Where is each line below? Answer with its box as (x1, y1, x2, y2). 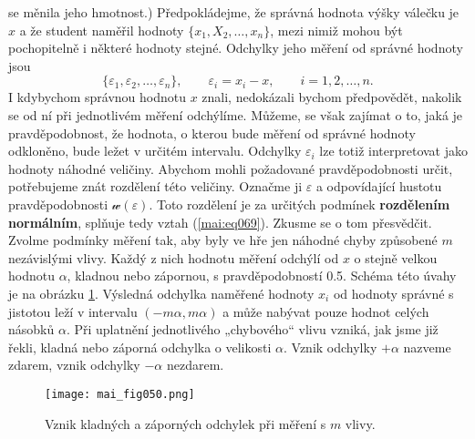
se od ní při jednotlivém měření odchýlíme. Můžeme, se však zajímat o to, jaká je (8, 105, 463, 124)
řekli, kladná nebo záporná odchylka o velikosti (8, 337, 272, 356)
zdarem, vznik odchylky (8, 355, 140, 374)
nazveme (403, 337, 451, 356)
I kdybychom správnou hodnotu (8, 87, 186, 107)
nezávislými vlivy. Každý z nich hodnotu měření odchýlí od (8, 248, 339, 267)
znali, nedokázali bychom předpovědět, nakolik (201, 87, 462, 107)
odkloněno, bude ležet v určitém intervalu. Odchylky (8, 141, 302, 160)
